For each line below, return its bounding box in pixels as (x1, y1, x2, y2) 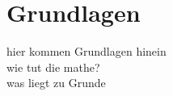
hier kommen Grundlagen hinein (6, 43, 167, 60)
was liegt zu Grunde (6, 74, 106, 91)
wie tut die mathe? (6, 58, 100, 75)
